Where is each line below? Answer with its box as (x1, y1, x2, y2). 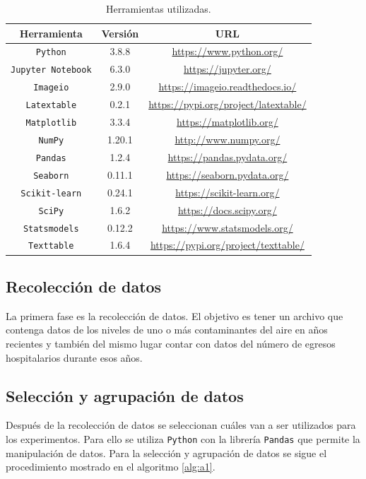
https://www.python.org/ (172, 44, 283, 59)
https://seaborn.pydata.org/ (166, 167, 289, 182)
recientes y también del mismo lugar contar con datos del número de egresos (6, 336, 336, 350)
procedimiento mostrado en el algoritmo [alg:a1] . (6, 459, 216, 474)
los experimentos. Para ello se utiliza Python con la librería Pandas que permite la (6, 431, 360, 446)
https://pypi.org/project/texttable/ (150, 237, 305, 252)
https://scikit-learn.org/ (175, 184, 280, 199)
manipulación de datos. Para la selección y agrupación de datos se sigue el (6, 445, 327, 460)
